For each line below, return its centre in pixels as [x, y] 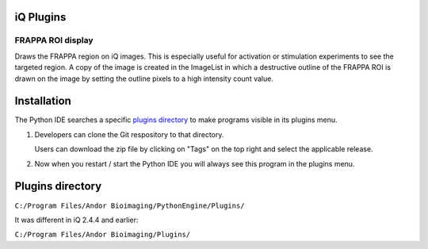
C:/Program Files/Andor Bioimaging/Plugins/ [103, 235]
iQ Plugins [40, 17]
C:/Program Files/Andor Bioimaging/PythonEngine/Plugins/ [130, 205]
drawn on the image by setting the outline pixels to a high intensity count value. [144, 79]
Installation [43, 101]
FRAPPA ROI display [54, 40]
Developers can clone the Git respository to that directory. [129, 134]
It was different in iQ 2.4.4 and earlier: [76, 220]
